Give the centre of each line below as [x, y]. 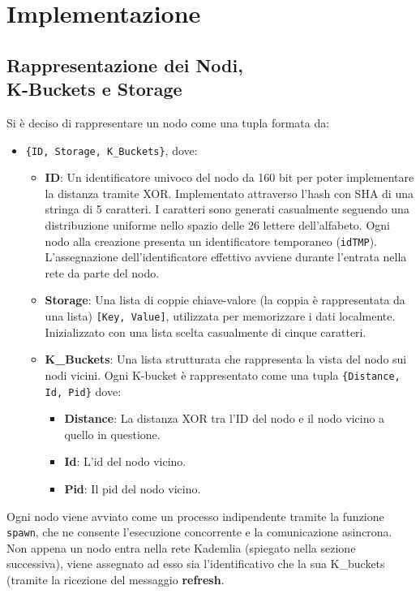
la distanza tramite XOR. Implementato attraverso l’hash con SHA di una [229, 193]
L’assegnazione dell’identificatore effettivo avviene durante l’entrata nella [226, 257]
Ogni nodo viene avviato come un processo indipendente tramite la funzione [195, 516]
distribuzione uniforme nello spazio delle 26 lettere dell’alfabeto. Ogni [217, 225]
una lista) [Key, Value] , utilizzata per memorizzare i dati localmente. [220, 316]
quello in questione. [112, 434]
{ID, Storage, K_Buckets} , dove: [111, 150]
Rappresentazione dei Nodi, [125, 65]
